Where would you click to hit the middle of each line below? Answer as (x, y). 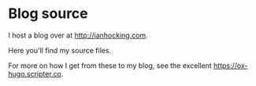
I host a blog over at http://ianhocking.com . (78, 35)
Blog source (48, 14)
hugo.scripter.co (35, 73)
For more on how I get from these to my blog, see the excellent (110, 65)
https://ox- (231, 65)
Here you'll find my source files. (60, 50)
